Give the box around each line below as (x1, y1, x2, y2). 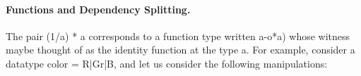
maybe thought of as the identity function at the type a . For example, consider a (6, 42, 355, 57)
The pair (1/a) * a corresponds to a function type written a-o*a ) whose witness (6, 28, 350, 43)
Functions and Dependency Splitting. (6, 1, 191, 16)
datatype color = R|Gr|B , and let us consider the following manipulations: (6, 56, 328, 70)
